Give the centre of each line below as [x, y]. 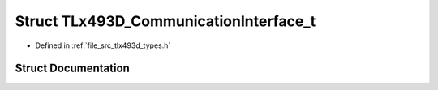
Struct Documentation [72, 69]
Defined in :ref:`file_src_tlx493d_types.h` [103, 45]
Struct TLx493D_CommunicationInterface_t [165, 21]
